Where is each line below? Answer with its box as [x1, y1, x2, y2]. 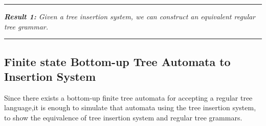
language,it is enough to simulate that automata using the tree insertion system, [4, 102, 256, 113]
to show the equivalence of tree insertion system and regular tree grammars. [4, 112, 242, 122]
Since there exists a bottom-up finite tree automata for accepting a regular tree [4, 92, 253, 103]
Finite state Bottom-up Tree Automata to [4, 53, 231, 69]
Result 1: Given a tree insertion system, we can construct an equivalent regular [4, 11, 256, 21]
